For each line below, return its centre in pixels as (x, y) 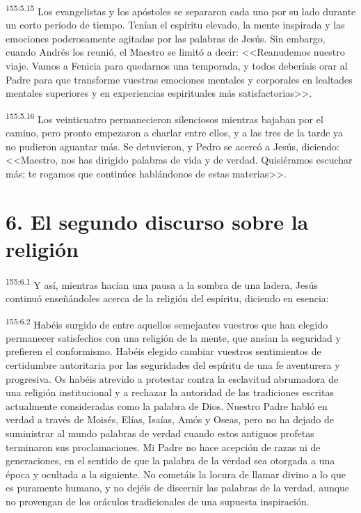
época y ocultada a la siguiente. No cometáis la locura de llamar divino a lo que (176, 474)
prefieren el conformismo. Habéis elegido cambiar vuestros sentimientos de (163, 351)
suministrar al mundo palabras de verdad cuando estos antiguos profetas (160, 433)
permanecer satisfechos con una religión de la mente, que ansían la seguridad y (173, 337)
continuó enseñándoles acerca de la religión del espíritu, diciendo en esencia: (167, 298)
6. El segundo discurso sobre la (157, 221)
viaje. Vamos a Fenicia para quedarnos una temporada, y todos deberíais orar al (177, 66)
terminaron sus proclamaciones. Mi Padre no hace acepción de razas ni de (163, 447)
